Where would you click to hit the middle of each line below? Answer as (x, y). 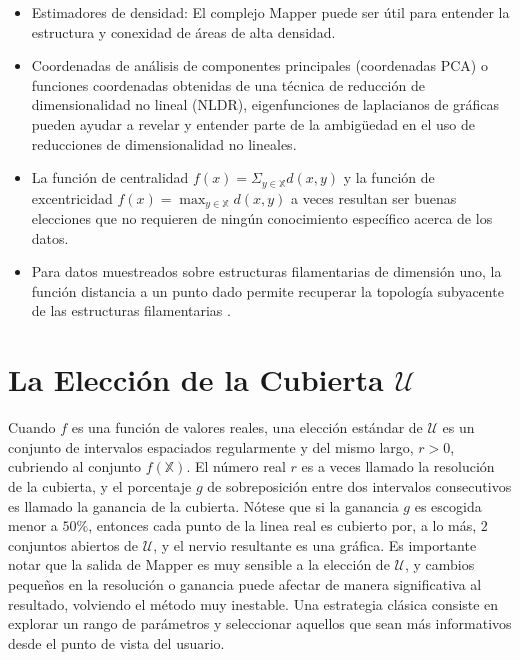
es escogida (448, 505)
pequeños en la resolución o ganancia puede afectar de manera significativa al (245, 583)
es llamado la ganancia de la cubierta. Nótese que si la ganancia (203, 505)
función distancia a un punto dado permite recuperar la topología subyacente (267, 290)
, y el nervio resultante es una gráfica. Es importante (315, 544)
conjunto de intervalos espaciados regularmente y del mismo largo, (211, 446)
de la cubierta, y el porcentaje (100, 485)
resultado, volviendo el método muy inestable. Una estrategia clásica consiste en (253, 603)
